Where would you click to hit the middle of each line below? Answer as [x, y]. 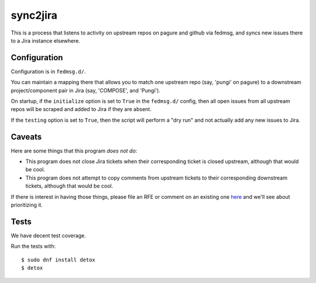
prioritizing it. [27, 205]
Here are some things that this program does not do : [74, 151]
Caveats [26, 137]
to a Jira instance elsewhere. [45, 40]
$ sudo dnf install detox [59, 260]
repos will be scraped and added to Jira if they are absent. [81, 109]
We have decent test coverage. [48, 235]
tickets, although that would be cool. [69, 186]
